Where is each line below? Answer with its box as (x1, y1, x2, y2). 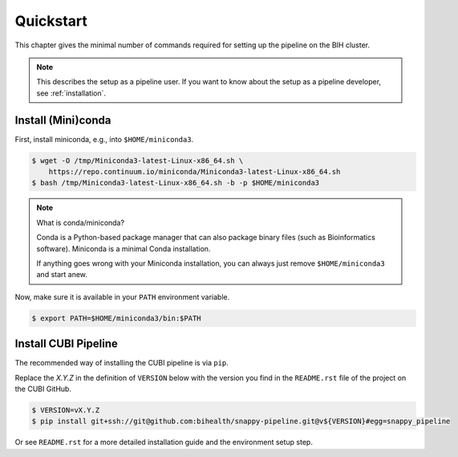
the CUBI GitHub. (14, 384, 72, 394)
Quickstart (14, 12, 88, 30)
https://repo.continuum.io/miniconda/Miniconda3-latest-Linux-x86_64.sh (48, 167, 341, 176)
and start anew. (36, 270, 88, 280)
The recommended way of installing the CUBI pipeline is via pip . (14, 358, 229, 368)
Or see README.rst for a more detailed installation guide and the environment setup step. (14, 438, 313, 447)
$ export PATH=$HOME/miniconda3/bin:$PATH (31, 313, 201, 323)
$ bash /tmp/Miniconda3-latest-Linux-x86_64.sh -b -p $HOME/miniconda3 (31, 178, 320, 188)
